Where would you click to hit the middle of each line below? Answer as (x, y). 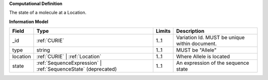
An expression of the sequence (213, 63)
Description (190, 31)
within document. (197, 44)
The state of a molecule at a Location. (48, 13)
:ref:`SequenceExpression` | (69, 63)
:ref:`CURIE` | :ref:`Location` (69, 56)
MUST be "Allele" (197, 50)
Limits (163, 31)
